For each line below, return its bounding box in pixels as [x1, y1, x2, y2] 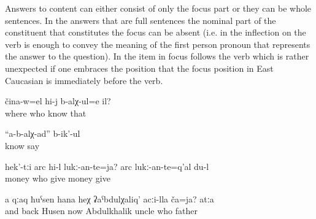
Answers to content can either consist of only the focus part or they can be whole [5, 2, 312, 14]
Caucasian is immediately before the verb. [5, 74, 163, 86]
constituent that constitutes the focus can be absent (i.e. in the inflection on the [5, 26, 306, 39]
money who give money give [5, 172, 110, 185]
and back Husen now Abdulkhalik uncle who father [5, 204, 198, 217]
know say [5, 139, 40, 152]
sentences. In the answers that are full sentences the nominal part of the [5, 13, 276, 26]
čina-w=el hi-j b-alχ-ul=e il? [5, 94, 111, 107]
